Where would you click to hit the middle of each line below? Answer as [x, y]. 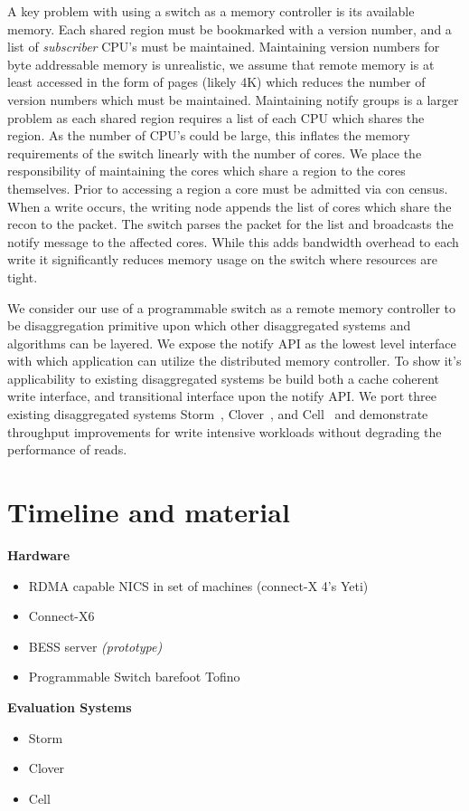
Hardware [39, 554]
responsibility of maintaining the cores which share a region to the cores [206, 171]
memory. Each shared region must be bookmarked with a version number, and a [230, 29]
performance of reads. [67, 449]
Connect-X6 [61, 616]
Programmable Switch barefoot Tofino [134, 677]
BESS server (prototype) [95, 646]
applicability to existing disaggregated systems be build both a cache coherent [224, 378]
